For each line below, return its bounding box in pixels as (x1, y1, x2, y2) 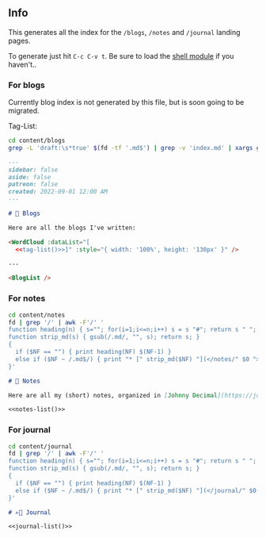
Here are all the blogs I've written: (8, 224, 136, 232)
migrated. (8, 106, 40, 116)
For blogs (8, 79, 45, 90)
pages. (8, 36, 31, 45)
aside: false (8, 173, 51, 181)
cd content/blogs (8, 136, 66, 145)
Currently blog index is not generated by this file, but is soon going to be (8, 98, 245, 107)
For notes (8, 293, 46, 304)
